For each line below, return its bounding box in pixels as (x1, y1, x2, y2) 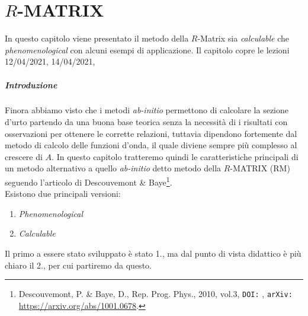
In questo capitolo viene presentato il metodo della (5, 32, 189, 44)
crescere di (5, 150, 43, 162)
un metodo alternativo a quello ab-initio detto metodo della (5, 162, 222, 174)
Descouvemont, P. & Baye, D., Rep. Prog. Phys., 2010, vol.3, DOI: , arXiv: (18, 288, 293, 300)
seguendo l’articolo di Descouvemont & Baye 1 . (5, 174, 172, 188)
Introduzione (5, 78, 57, 91)
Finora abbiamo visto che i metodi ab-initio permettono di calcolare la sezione (5, 104, 289, 116)
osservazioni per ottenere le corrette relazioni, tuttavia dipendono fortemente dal (5, 127, 297, 139)
